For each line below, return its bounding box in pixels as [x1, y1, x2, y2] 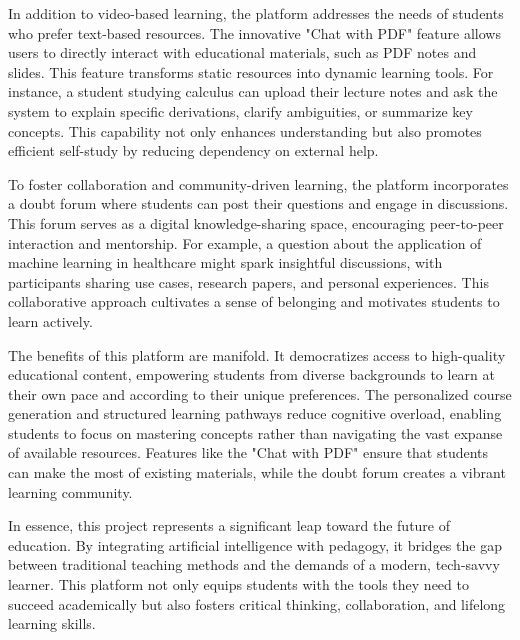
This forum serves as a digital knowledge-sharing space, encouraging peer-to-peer [8, 212, 504, 233]
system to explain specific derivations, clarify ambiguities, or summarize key [8, 100, 473, 121]
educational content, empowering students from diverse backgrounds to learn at [8, 364, 496, 385]
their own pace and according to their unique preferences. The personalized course [8, 383, 512, 404]
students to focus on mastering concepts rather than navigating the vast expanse [8, 422, 503, 443]
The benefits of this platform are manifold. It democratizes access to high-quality [8, 344, 506, 365]
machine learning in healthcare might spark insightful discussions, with [8, 252, 443, 273]
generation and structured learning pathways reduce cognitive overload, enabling [8, 403, 502, 424]
